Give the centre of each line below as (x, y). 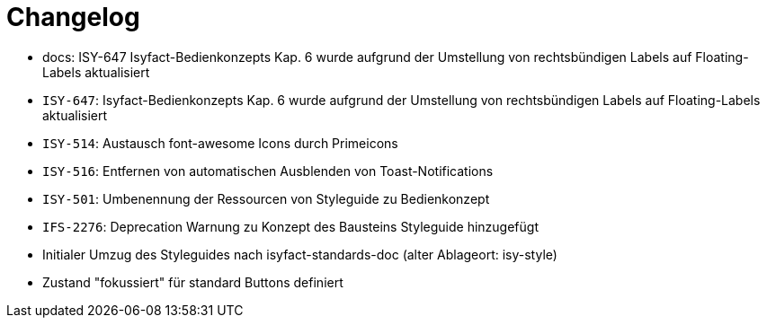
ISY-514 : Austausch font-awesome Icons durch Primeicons (220, 143)
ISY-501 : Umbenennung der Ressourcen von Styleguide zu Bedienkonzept (266, 198)
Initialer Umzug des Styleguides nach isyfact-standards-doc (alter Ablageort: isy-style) (300, 254)
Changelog (73, 17)
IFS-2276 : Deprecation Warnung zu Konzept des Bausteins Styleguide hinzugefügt (290, 226)
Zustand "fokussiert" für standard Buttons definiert (193, 282)
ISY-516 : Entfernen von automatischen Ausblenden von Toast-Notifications (268, 171)
